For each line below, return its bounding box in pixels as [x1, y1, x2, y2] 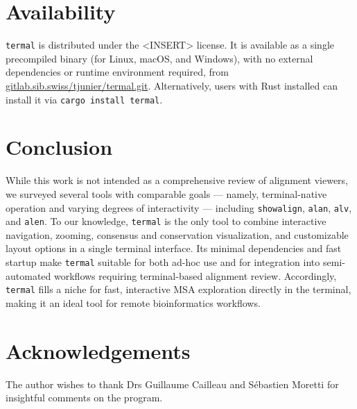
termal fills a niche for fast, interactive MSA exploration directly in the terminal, [6, 282, 351, 297]
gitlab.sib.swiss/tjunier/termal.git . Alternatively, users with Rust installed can [6, 78, 338, 92]
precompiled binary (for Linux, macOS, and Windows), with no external [6, 51, 313, 65]
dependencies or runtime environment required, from [6, 65, 229, 79]
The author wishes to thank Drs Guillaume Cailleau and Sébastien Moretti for [6, 376, 339, 391]
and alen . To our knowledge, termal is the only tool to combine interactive [6, 214, 326, 228]
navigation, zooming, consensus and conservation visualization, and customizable [6, 227, 349, 242]
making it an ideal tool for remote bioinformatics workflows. [6, 295, 261, 310]
